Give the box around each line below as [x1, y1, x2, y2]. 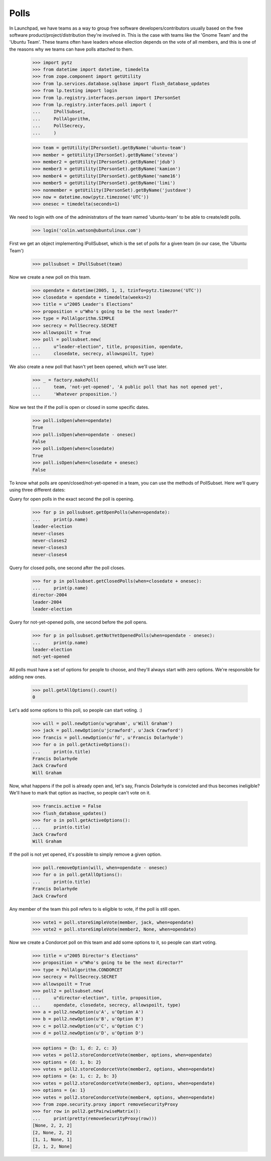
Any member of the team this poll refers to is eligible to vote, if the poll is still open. [9, 906, 181, 912]
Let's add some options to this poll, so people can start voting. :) [9, 707, 143, 713]
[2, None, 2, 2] [32, 1129, 73, 1135]
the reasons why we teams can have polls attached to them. [9, 46, 134, 52]
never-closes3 [32, 545, 67, 551]
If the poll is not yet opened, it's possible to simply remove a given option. [9, 851, 162, 857]
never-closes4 [32, 552, 67, 558]
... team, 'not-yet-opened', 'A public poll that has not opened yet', [32, 384, 223, 390]
